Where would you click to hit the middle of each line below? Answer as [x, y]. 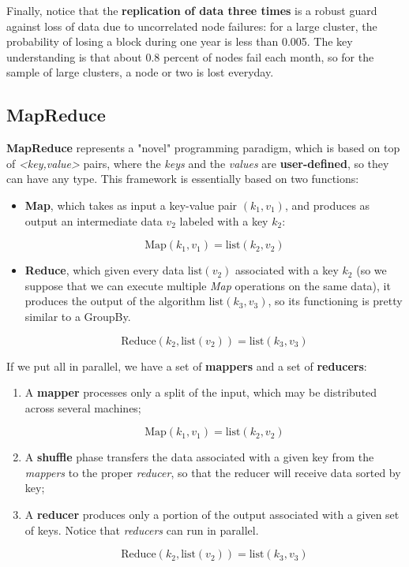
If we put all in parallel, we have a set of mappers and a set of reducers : [187, 366]
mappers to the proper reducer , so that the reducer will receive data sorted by [213, 472]
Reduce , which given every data [105, 270]
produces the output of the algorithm [115, 301]
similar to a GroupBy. [78, 316]
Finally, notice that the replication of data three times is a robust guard [192, 10]
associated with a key [287, 270]
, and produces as [327, 205]
